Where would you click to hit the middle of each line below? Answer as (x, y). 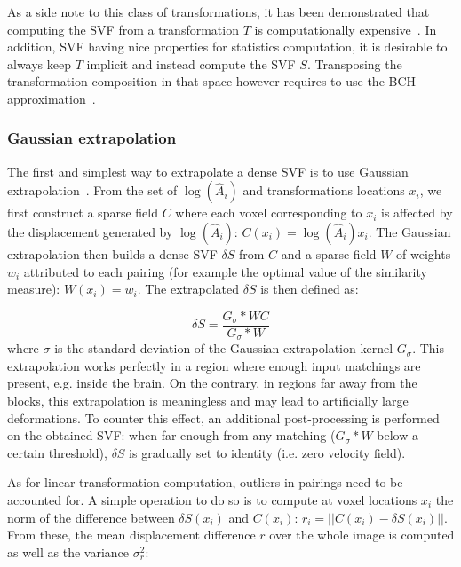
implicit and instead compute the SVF (191, 63)
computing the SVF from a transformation (123, 29)
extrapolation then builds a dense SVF (112, 253)
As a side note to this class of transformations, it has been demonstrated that (219, 12)
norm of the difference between (91, 517)
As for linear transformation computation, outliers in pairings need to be (205, 482)
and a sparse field (329, 253)
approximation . (52, 98)
